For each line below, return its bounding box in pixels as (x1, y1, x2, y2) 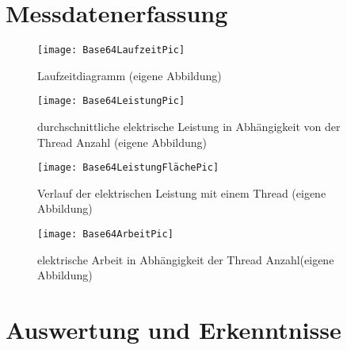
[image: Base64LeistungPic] (37, 95, 185, 107)
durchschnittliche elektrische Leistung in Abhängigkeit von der (37, 118, 341, 135)
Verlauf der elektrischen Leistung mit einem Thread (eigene (37, 184, 326, 201)
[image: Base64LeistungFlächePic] (37, 162, 219, 174)
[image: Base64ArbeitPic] (37, 229, 173, 240)
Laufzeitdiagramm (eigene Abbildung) (37, 67, 222, 83)
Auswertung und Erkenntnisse (6, 313, 341, 346)
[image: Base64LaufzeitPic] (37, 44, 185, 56)
